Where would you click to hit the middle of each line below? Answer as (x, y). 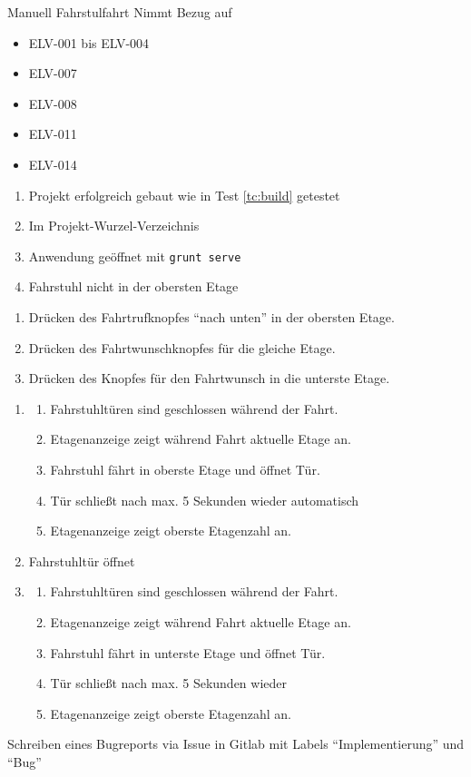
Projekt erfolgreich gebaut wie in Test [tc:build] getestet (184, 195)
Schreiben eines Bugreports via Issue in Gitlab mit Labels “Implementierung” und (236, 744)
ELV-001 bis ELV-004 (89, 42)
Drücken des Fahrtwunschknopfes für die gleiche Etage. (182, 347)
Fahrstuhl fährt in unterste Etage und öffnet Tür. (188, 652)
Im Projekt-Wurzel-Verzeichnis (114, 226)
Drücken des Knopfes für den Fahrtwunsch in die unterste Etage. (209, 378)
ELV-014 (53, 164)
